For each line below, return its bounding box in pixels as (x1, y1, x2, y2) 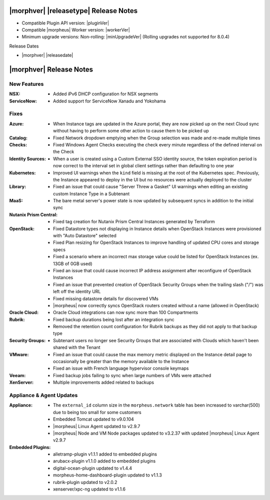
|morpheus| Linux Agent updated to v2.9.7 (53, 423, 140, 429)
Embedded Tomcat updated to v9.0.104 (53, 416, 134, 422)
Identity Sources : (9, 155, 46, 162)
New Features (9, 80, 44, 87)
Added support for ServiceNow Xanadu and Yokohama (53, 98, 166, 104)
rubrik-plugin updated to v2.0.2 (53, 479, 117, 485)
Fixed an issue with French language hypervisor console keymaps (53, 365, 189, 372)
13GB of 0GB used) (53, 260, 92, 267)
